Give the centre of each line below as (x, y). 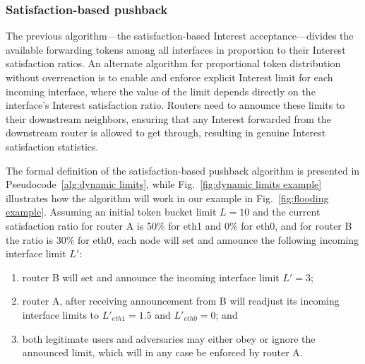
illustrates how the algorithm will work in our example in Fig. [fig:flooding (167, 198)
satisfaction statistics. (52, 146)
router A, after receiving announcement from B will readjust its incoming (181, 301)
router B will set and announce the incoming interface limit (151, 277)
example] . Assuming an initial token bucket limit (111, 212)
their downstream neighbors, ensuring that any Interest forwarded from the (169, 118)
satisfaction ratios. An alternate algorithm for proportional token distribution (173, 63)
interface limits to (61, 314)
